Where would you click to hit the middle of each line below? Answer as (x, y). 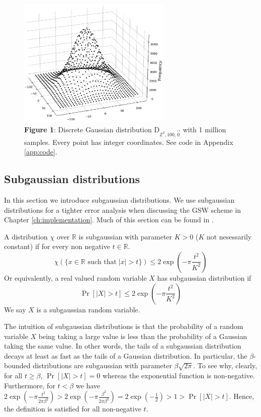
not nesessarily (229, 236)
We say (15, 309)
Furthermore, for (30, 385)
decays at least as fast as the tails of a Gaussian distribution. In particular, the (126, 355)
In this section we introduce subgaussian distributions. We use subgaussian (119, 199)
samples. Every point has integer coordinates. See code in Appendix (129, 142)
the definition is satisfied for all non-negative (73, 409)
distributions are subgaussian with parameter (102, 365)
